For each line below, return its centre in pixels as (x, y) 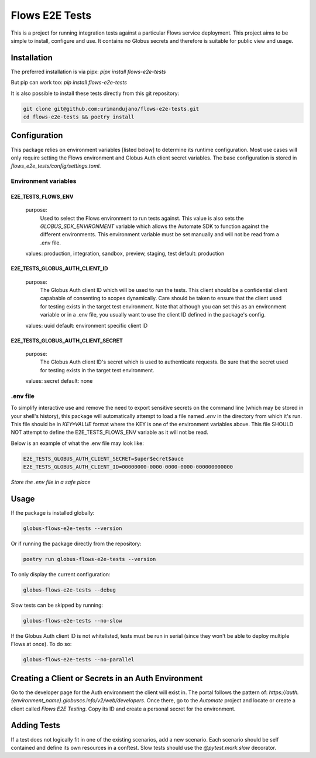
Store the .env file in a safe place (51, 482)
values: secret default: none (59, 381)
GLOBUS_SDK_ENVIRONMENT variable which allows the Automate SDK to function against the (154, 226)
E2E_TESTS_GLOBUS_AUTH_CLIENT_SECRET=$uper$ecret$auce (103, 458)
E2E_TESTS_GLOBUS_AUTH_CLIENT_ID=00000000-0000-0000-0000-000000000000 (128, 467)
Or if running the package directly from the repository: (76, 544)
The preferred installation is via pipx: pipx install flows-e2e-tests (88, 72)
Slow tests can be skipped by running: (57, 605)
